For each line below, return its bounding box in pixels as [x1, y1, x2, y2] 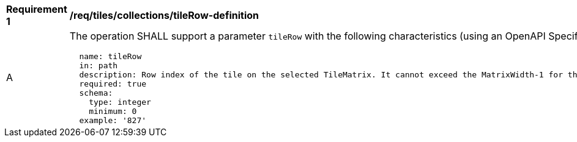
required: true [79, 79, 147, 88]
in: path [79, 61, 118, 70]
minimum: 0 [89, 107, 137, 116]
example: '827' [79, 116, 147, 125]
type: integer [89, 98, 151, 107]
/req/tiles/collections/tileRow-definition [69, 9, 259, 21]
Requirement [6, 3, 67, 15]
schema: [79, 88, 113, 98]
